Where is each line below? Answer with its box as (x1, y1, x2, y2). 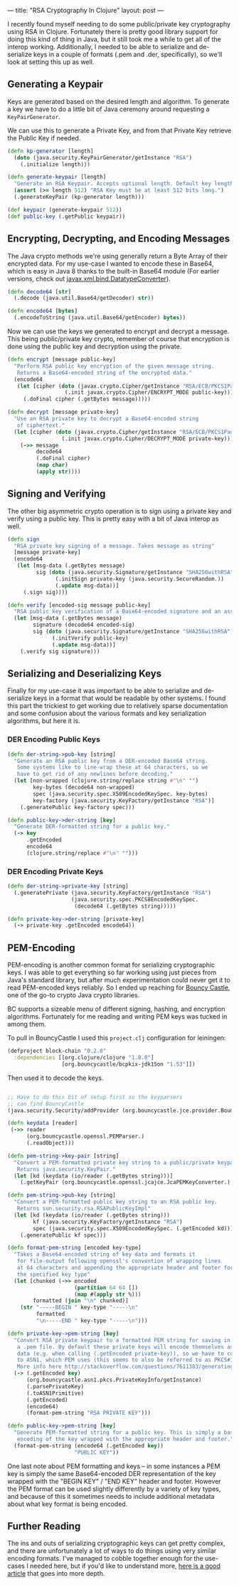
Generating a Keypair (7, 78, 104, 90)
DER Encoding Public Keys (7, 734, 101, 744)
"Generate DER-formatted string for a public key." (14, 823, 171, 831)
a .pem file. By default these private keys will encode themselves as (16, 1343, 234, 1351)
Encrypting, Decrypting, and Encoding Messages (7, 233, 230, 245)
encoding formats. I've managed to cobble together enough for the (7, 1554, 204, 1563)
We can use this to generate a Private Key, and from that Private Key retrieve (7, 126, 232, 135)
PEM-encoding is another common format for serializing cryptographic (7, 961, 216, 970)
